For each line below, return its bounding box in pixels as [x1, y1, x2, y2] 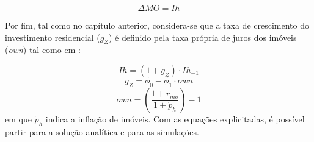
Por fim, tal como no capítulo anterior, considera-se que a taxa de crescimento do [5, 19, 309, 31]
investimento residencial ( [5, 30, 100, 43]
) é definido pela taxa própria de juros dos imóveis [108, 30, 297, 43]
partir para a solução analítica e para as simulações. [5, 125, 199, 138]
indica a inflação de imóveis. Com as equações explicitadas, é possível [45, 112, 305, 125]
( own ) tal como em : [5, 43, 81, 56]
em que [5, 112, 32, 125]
